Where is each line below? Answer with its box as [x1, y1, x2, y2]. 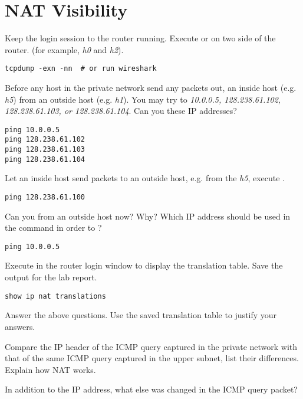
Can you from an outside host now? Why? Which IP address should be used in [5, 210, 291, 222]
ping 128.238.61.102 [5, 135, 85, 144]
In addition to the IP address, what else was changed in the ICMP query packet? [5, 383, 298, 395]
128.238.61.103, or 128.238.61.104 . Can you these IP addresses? [5, 104, 237, 117]
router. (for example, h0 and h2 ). [5, 43, 124, 55]
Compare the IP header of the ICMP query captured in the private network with [5, 340, 298, 352]
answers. [5, 320, 35, 332]
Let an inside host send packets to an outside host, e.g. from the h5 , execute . [5, 172, 285, 184]
